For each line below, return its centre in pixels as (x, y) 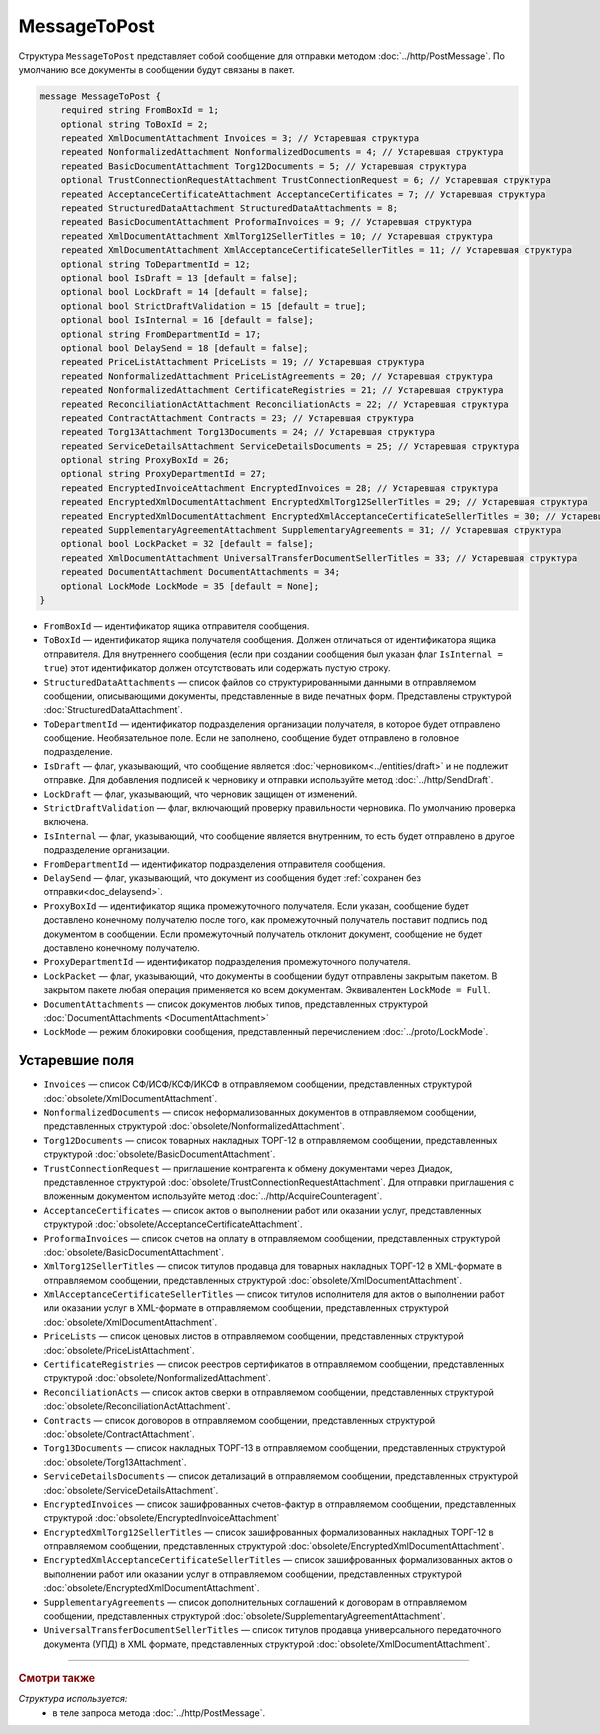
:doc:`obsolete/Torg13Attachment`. (115, 1462)
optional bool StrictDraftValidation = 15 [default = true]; (213, 306)
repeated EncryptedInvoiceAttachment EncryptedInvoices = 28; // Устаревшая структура (279, 488)
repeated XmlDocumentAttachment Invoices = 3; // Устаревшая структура (240, 138)
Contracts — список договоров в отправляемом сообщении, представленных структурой (239, 1420)
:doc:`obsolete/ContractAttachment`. (119, 1434)
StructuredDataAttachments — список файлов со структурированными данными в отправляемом (260, 682)
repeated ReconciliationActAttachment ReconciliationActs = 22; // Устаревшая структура (284, 404)
